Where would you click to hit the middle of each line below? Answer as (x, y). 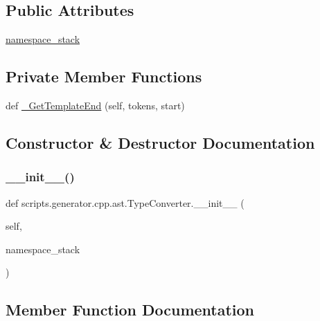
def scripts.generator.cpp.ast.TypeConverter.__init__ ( (125, 202)
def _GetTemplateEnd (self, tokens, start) (95, 105)
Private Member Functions (104, 76)
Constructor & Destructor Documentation (160, 142)
